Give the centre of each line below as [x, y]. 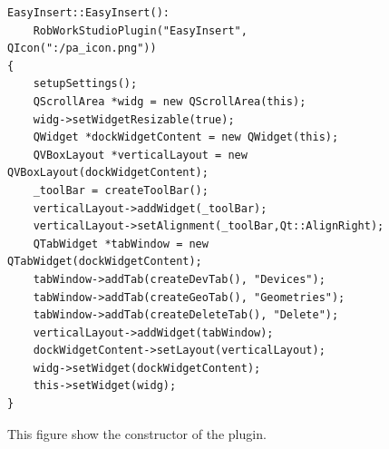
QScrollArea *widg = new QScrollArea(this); [170, 101]
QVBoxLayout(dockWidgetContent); [108, 173]
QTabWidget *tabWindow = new [121, 244]
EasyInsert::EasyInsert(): [88, 13]
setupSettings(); [85, 84]
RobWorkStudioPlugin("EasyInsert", [140, 30]
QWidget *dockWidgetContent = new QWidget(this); [186, 137]
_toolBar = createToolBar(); [121, 190]
